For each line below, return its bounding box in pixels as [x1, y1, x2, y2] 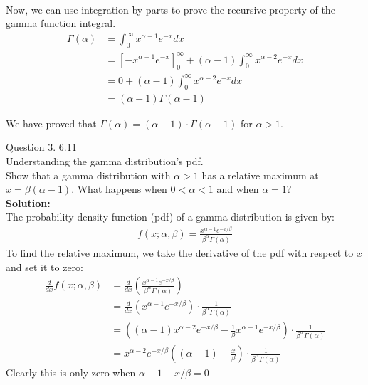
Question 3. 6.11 [6, 139, 77, 154]
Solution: [6, 195, 51, 210]
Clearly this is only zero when [6, 365, 136, 380]
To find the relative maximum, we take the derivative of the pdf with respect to [6, 245, 354, 260]
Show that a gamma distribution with [6, 167, 171, 182]
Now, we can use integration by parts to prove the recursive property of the [6, 1, 335, 16]
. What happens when [71, 181, 167, 196]
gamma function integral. [6, 16, 116, 31]
